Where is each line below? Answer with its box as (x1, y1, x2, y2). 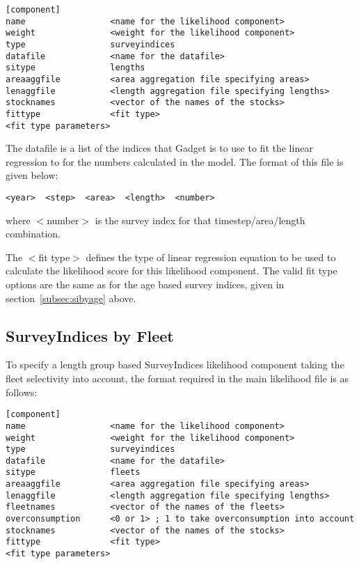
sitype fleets (6, 467, 141, 478)
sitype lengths (6, 63, 145, 73)
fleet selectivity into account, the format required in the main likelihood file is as (6, 371, 349, 386)
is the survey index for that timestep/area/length (95, 212, 305, 227)
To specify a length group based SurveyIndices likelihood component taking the (6, 357, 344, 372)
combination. (6, 226, 61, 241)
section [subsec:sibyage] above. (6, 290, 136, 305)
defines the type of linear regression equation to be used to (86, 249, 336, 264)
